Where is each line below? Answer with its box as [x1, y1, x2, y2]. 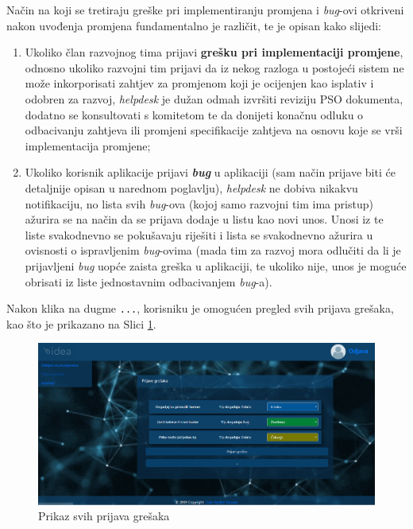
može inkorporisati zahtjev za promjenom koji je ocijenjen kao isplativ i [25, 75, 374, 91]
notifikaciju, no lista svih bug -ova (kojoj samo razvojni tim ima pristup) [25, 195, 373, 212]
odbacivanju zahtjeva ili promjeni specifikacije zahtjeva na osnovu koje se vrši [25, 122, 403, 138]
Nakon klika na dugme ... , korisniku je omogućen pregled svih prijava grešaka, [6, 300, 394, 317]
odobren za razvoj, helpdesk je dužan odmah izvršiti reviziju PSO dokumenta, [25, 90, 403, 107]
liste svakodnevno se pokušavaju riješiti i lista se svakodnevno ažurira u [25, 226, 373, 243]
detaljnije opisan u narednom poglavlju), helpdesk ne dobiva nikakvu [25, 179, 358, 196]
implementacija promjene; [25, 137, 151, 154]
